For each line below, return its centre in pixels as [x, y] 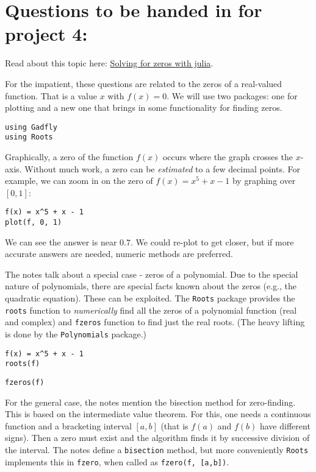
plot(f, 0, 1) [34, 223]
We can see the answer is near [61, 241]
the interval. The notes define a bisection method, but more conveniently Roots [157, 450]
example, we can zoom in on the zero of [79, 181]
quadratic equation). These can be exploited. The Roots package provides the [150, 298]
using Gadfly [31, 127]
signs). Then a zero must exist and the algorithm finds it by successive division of [157, 438]
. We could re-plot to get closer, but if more [212, 241]
